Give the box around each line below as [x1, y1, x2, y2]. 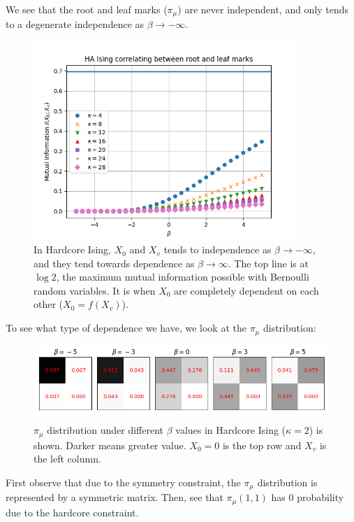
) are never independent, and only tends [177, 2, 349, 16]
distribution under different [47, 423, 164, 437]
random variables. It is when [34, 283, 156, 297]
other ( [34, 297, 64, 311]
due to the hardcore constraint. [6, 505, 139, 519]
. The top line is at [228, 255, 309, 270]
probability [297, 490, 344, 505]
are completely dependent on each [174, 283, 319, 297]
